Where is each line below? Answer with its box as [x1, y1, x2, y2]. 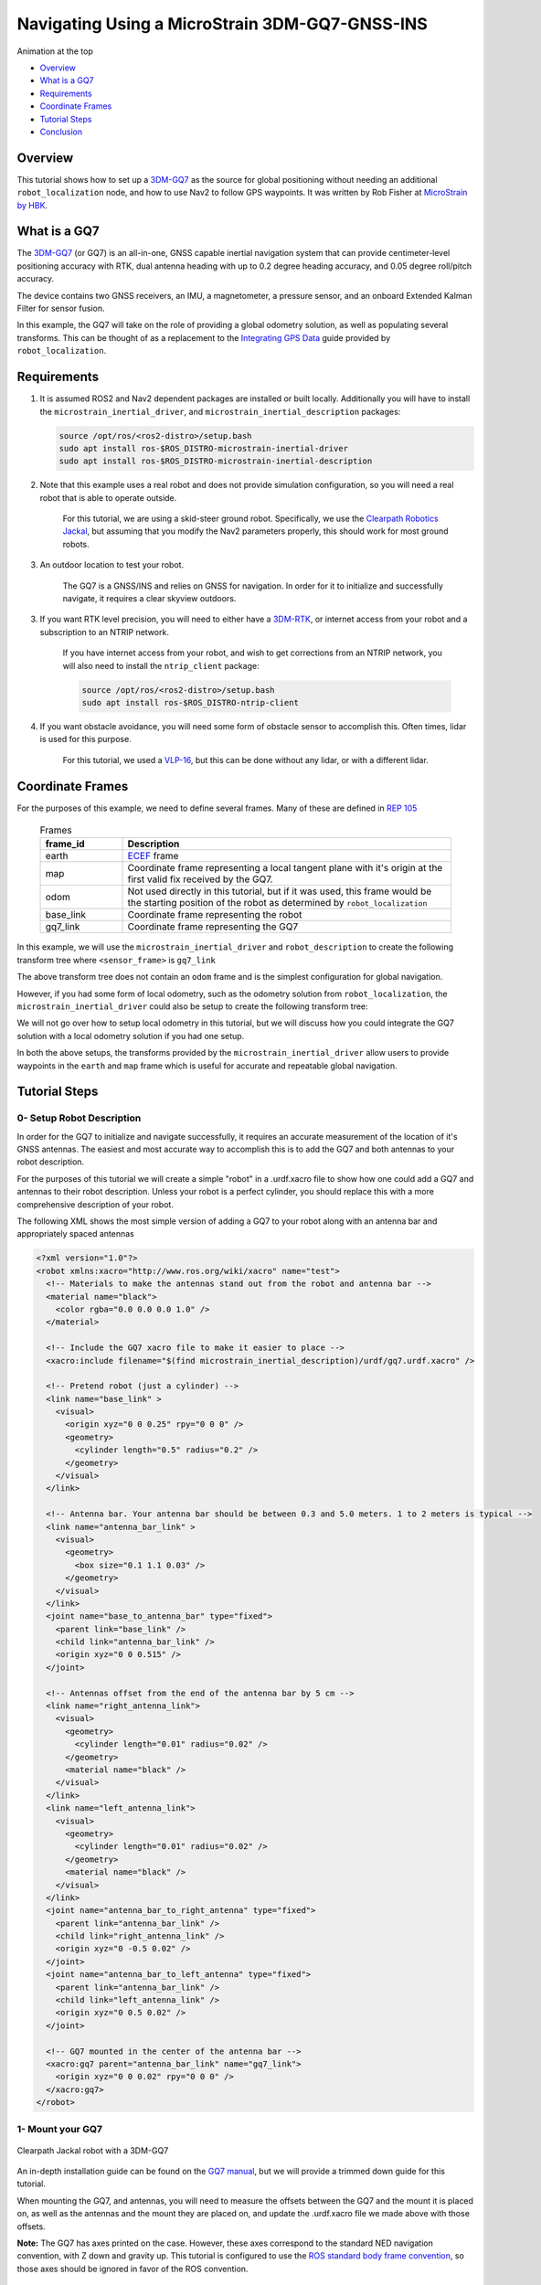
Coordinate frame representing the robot [127, 909, 302, 921]
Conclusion [39, 126, 83, 137]
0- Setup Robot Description [16, 1111, 142, 1124]
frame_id [45, 837, 86, 850]
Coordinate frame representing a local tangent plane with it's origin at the [127, 862, 443, 875]
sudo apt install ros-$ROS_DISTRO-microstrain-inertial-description [58, 456, 373, 466]
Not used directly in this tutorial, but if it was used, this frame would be [127, 885, 432, 898]
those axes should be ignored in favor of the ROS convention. [16, 2263, 249, 2274]
